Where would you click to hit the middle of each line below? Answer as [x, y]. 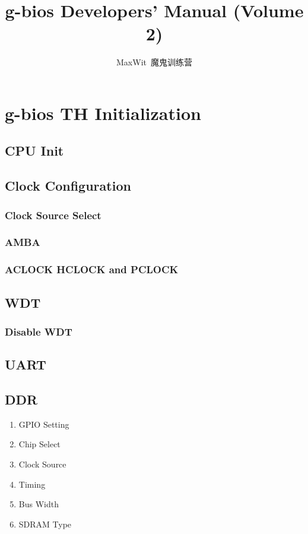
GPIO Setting [44, 424]
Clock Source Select [53, 215]
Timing [32, 484]
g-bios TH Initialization [103, 113]
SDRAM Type [45, 524]
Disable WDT [39, 331]
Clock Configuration [68, 186]
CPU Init [34, 151]
